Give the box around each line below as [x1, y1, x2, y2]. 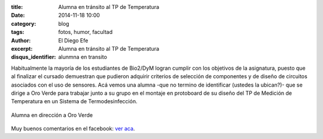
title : [11, 4, 23, 10]
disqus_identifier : [11, 54, 56, 61]
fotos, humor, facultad [58, 29, 113, 36]
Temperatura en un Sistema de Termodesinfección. [11, 98, 138, 105]
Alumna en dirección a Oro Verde [11, 111, 93, 119]
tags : [11, 29, 25, 36]
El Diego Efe [58, 36, 89, 44]
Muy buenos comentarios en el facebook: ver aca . [11, 125, 135, 132]
